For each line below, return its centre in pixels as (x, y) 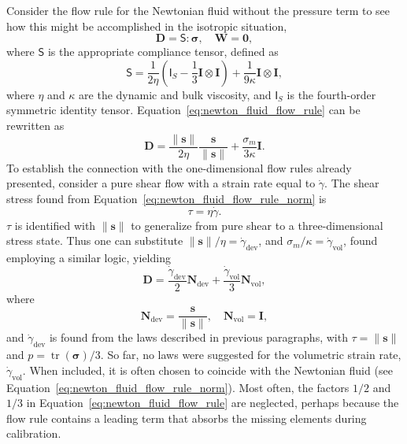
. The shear (352, 183)
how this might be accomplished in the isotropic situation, (147, 26)
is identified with (55, 225)
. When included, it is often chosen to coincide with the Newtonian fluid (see (207, 370)
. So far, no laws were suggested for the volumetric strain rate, (251, 355)
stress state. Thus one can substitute (95, 240)
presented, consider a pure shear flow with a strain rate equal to (161, 183)
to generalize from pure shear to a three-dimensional (257, 225)
